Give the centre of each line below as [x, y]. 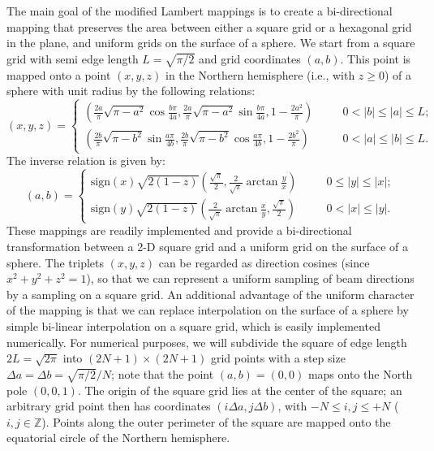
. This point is [376, 58]
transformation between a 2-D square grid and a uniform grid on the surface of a [207, 247]
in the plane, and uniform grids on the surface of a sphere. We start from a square [211, 43]
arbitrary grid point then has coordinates [109, 406]
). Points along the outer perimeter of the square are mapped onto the [216, 421]
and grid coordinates [249, 58]
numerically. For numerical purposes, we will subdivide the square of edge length [207, 342]
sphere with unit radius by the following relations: [131, 91]
